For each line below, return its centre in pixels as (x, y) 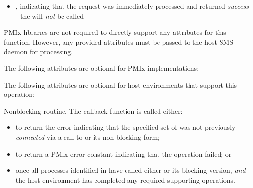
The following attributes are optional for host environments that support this (121, 84)
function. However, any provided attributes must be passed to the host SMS (119, 42)
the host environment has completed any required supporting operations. (126, 179)
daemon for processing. (39, 51)
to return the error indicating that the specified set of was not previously (126, 127)
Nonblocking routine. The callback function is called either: (93, 110)
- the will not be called (50, 16)
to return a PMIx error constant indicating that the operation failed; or (124, 153)
